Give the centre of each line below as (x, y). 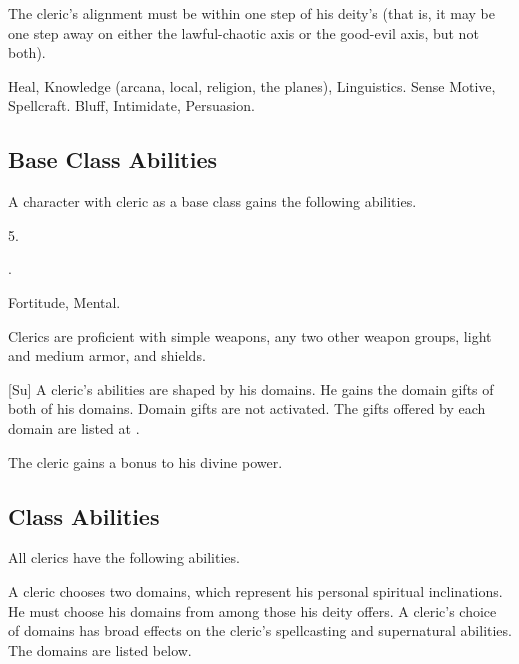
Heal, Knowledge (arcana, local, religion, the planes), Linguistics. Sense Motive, (252, 85)
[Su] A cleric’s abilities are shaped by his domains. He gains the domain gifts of (251, 388)
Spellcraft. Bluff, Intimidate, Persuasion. (131, 105)
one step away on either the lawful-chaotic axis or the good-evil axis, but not (243, 32)
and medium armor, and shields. (107, 355)
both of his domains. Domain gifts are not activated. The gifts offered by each (247, 408)
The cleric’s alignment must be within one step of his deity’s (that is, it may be (251, 13)
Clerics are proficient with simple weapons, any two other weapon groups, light (250, 335)
